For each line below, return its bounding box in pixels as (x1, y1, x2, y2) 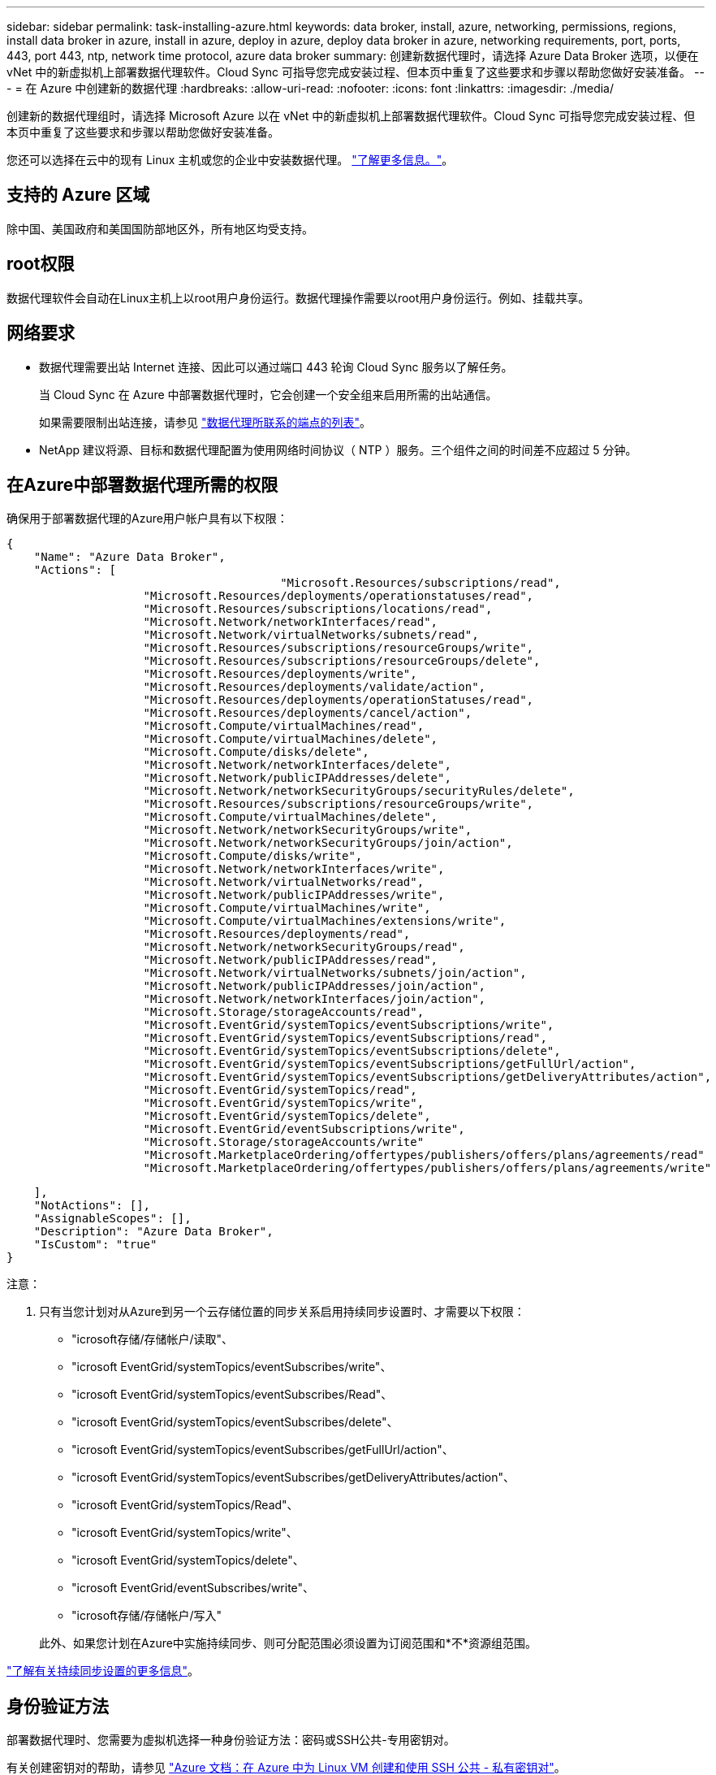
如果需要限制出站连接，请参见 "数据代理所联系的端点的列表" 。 (39, 414, 371, 429)
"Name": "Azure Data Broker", (33, 550, 226, 564)
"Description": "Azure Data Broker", (33, 1225, 274, 1239)
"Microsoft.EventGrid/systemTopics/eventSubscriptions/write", (143, 1018, 554, 1032)
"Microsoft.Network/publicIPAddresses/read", (143, 953, 438, 967)
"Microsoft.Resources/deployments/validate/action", (143, 680, 486, 694)
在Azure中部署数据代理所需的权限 (6, 474, 278, 495)
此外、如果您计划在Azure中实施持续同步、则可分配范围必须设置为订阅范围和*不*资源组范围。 (39, 1636, 537, 1651)
